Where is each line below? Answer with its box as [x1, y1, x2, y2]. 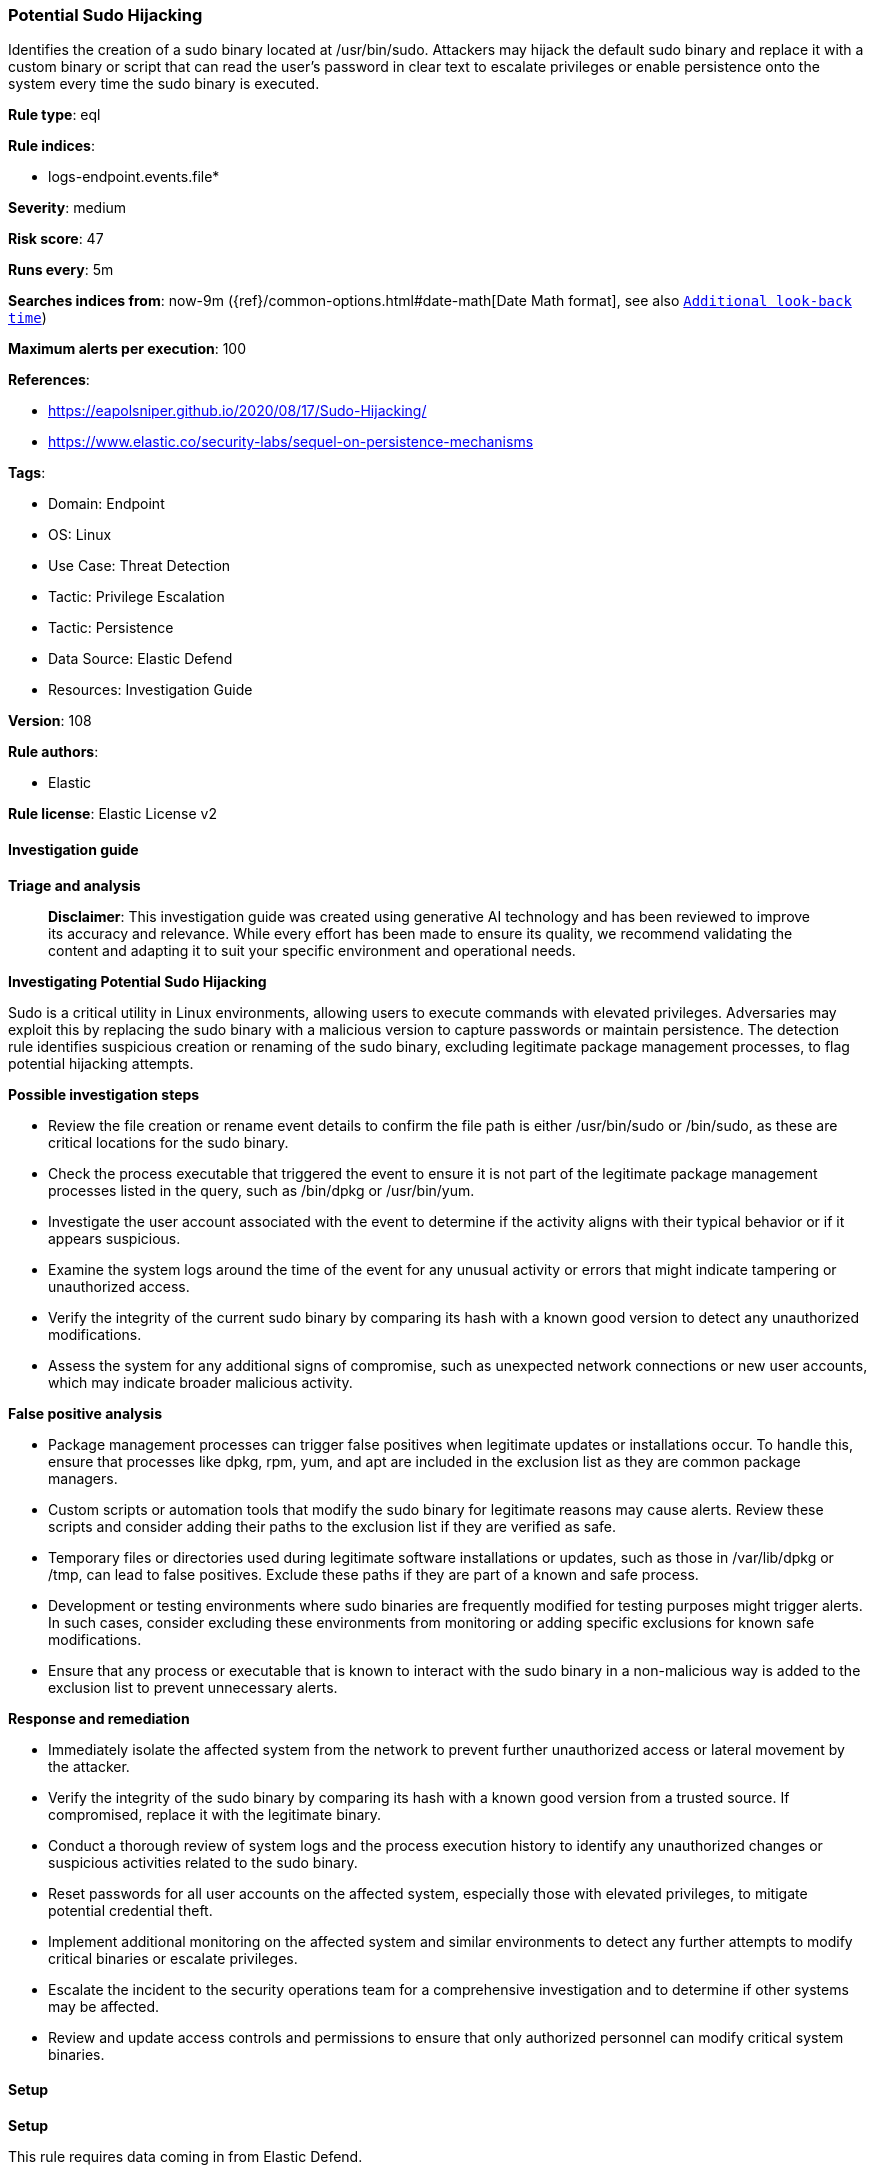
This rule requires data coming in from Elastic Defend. [8, 2147, 363, 2165]
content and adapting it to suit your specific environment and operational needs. [48, 941, 576, 959]
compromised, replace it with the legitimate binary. [48, 1805, 382, 1823]
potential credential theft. [48, 1901, 213, 1919]
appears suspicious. [48, 1229, 181, 1247]
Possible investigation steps [8, 1085, 200, 1103]
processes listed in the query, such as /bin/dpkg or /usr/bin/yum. [48, 1181, 475, 1199]
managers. [48, 1469, 118, 1487]
